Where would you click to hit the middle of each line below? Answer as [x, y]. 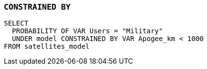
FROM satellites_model [47, 47]
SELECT [16, 23]
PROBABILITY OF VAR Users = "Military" [87, 31]
